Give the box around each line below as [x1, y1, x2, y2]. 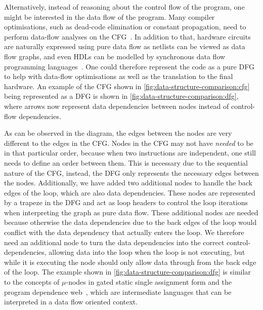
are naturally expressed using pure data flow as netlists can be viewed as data [4, 41, 245, 52]
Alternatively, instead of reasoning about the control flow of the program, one [4, 2, 245, 12]
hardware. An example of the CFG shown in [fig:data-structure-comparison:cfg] [4, 81, 250, 91]
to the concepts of [4, 277, 60, 287]
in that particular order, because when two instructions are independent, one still [4, 147, 256, 158]
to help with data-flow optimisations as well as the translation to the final [4, 71, 233, 82]
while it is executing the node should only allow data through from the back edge [4, 256, 256, 267]
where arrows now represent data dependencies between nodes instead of [4, 100, 229, 111]
